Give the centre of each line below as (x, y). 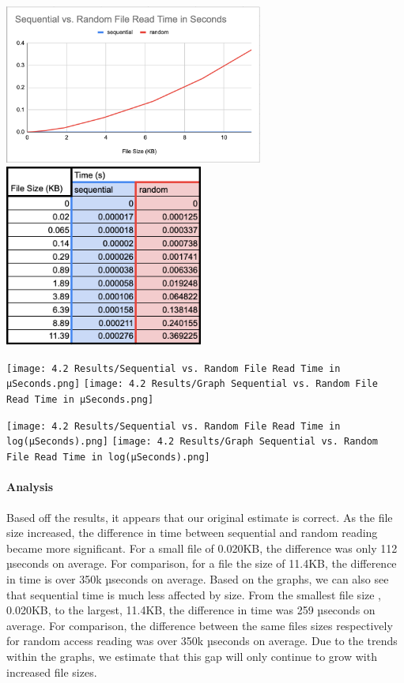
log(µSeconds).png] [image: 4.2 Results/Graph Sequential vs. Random (192, 442)
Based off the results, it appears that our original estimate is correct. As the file (200, 517)
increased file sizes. (52, 672)
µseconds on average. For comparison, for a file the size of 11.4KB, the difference (202, 563)
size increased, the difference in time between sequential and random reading (192, 533)
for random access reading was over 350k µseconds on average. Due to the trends (202, 641)
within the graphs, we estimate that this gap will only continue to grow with (192, 656)
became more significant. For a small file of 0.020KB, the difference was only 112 (202, 548)
